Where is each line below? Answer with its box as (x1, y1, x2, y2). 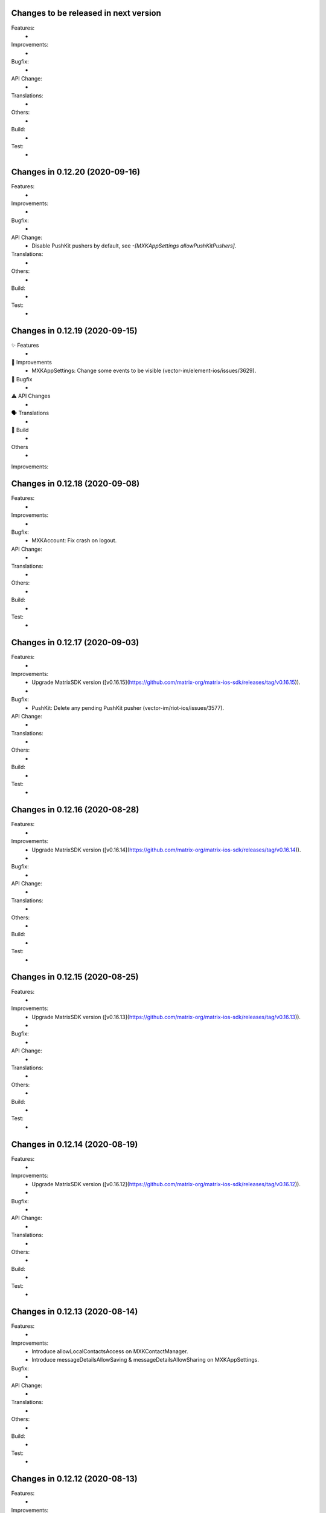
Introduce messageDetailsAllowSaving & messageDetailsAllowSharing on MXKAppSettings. (31, 1356, 259, 1364)
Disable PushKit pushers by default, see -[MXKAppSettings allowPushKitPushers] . (31, 242, 237, 249)
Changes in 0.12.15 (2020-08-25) (11, 972, 139, 982)
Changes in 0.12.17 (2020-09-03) (11, 637, 139, 648)
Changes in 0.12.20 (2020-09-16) (11, 167, 141, 177)
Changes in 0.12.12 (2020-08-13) (11, 1474, 138, 1484)
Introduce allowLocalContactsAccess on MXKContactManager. (31, 1347, 188, 1355)
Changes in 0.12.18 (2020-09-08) (11, 479, 140, 489)
